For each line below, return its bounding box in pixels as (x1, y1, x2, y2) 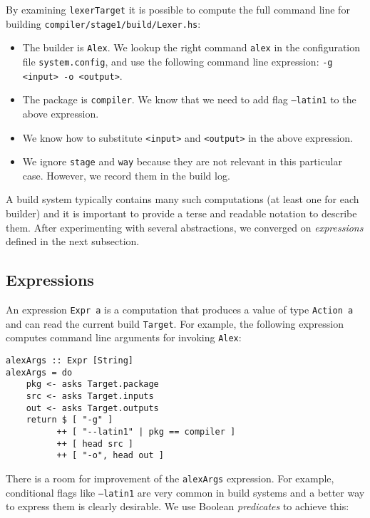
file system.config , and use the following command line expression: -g (22, 53, 333, 68)
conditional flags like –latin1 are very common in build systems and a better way (6, 485, 365, 499)
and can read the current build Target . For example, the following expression (6, 316, 344, 331)
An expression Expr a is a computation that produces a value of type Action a (6, 302, 354, 317)
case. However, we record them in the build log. (22, 167, 230, 182)
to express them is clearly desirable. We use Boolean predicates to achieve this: (6, 499, 349, 514)
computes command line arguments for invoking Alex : (6, 330, 242, 345)
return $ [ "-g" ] (26, 415, 113, 425)
